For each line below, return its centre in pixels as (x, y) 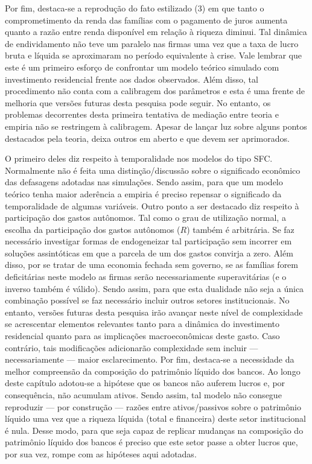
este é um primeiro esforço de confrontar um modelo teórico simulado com (142, 67)
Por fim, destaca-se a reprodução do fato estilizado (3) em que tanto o (135, 8)
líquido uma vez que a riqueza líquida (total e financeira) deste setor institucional (155, 418)
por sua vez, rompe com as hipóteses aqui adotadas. (101, 453)
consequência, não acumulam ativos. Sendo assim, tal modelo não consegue (143, 395)
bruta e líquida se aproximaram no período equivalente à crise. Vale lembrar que (153, 55)
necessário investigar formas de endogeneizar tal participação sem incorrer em (148, 241)
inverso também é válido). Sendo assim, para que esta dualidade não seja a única (154, 288)
